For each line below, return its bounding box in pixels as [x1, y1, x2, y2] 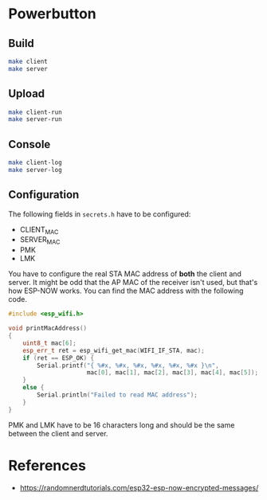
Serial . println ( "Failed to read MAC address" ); [37, 391, 198, 399]
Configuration [8, 188, 80, 201]
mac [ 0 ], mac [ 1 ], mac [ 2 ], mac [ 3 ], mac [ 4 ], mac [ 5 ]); [86, 369, 259, 377]
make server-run [8, 115, 62, 123]
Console [8, 137, 51, 151]
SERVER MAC [19, 235, 61, 247]
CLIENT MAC [19, 225, 59, 236]
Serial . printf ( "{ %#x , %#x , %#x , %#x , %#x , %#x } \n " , [37, 361, 219, 369]
